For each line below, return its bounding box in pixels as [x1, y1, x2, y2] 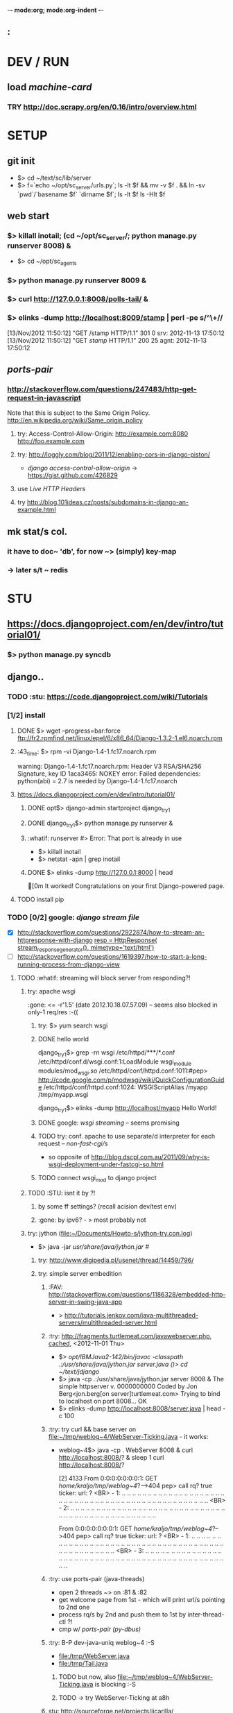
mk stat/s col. [7, 525, 68, 537]
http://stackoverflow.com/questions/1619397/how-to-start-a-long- [17, 953, 207, 961]
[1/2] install [7, 710, 46, 720]
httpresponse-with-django [17, 936, 93, 944]
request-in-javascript [7, 393, 82, 402]
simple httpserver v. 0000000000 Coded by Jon [58, 1382, 198, 1390]
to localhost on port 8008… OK [58, 1397, 147, 1406]
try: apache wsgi [27, 987, 76, 996]
